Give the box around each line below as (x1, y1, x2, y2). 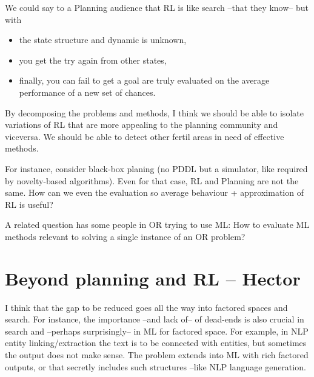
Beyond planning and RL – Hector (5, 265, 301, 290)
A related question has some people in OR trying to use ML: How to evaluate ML (5, 218, 310, 231)
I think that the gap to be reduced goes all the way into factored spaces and (5, 301, 288, 313)
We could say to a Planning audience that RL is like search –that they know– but (5, 1, 309, 13)
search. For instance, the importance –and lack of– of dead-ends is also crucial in (5, 313, 304, 325)
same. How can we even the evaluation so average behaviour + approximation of (5, 186, 304, 199)
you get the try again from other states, (19, 53, 167, 66)
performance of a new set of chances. (19, 85, 156, 98)
